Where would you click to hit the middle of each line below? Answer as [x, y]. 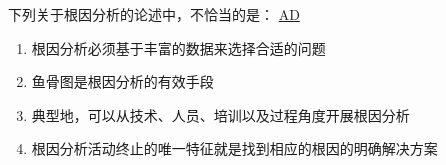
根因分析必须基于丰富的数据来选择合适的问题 [178, 47]
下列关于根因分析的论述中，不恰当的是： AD [154, 14]
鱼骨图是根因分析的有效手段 [122, 81]
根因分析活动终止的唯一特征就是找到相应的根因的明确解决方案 [234, 148]
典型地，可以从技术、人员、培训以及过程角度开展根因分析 [220, 114]
